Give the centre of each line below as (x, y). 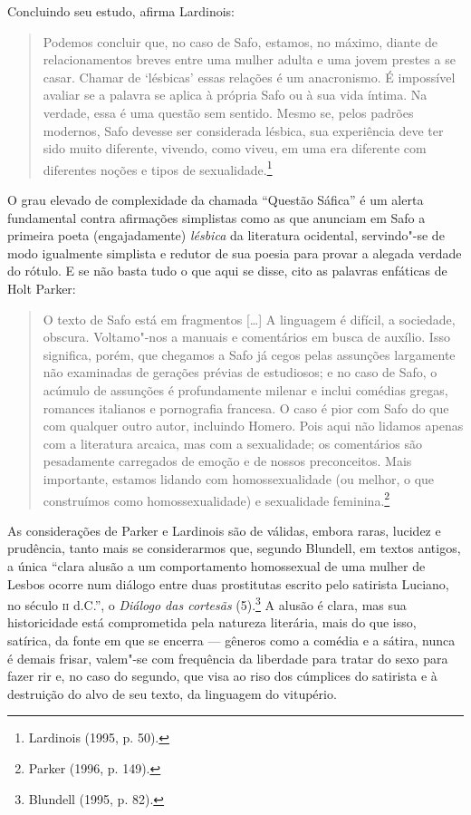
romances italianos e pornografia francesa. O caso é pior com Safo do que (246, 407)
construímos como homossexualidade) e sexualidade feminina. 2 (216, 499)
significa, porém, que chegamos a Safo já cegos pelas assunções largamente (249, 354)
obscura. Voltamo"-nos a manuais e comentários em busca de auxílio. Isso (246, 337)
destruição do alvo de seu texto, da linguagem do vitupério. (172, 693)
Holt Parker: (42, 288)
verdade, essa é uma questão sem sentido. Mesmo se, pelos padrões (228, 112)
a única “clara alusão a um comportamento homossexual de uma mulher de (216, 565)
